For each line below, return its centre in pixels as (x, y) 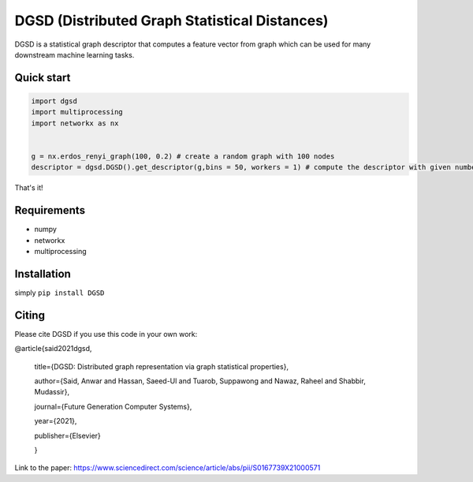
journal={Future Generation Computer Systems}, (113, 406)
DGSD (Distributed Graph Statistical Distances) (171, 21)
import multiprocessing (77, 112)
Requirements (50, 210)
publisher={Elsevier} (68, 435)
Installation (43, 273)
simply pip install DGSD (60, 293)
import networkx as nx (75, 123)
